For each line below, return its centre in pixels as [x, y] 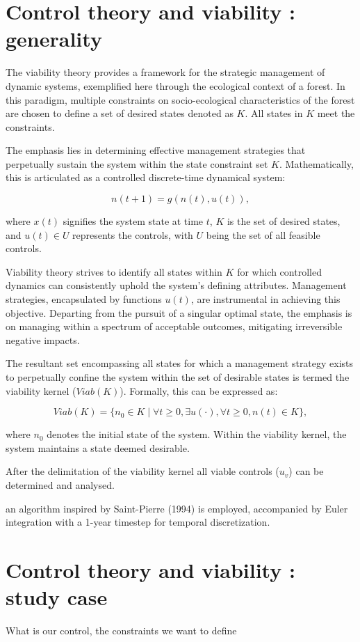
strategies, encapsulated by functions [84, 299]
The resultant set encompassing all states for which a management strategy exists [180, 363]
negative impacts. [43, 339]
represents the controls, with [133, 234]
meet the [336, 113]
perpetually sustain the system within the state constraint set [137, 163]
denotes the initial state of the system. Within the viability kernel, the [197, 434]
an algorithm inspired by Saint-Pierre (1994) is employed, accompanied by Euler [177, 508]
